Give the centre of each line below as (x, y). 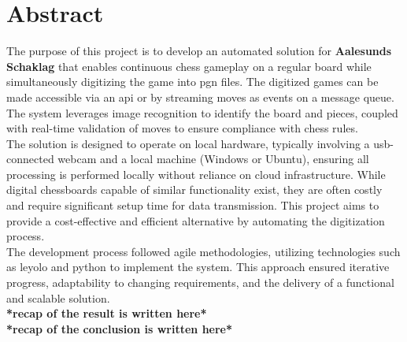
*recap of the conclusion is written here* (120, 328)
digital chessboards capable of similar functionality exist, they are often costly (194, 190)
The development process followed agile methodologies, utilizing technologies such (203, 251)
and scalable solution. (58, 297)
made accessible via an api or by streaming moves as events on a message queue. (200, 97)
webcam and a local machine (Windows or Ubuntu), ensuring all (213, 159)
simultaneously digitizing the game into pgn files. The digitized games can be (192, 82)
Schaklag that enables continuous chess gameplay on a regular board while (189, 66)
